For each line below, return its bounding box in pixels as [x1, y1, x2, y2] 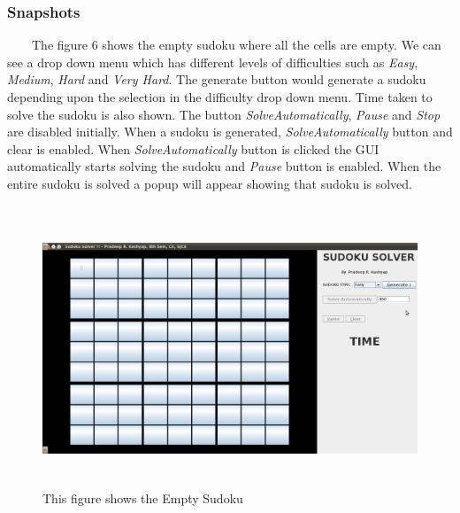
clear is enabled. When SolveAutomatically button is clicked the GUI [7, 139, 379, 158]
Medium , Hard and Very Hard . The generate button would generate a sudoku [7, 70, 426, 89]
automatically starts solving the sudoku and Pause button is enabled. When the [7, 157, 441, 175]
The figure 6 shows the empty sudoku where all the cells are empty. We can [31, 35, 441, 54]
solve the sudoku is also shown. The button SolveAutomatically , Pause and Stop [7, 105, 441, 123]
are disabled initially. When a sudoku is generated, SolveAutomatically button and [7, 122, 453, 141]
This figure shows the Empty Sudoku [42, 489, 243, 508]
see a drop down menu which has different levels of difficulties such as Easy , [7, 52, 418, 71]
